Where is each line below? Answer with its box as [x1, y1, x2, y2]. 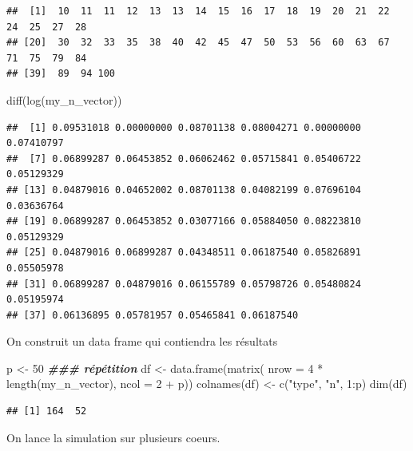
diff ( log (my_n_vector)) [6, 91, 122, 108]
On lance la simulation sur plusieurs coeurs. [6, 429, 220, 445]
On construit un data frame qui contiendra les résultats [6, 333, 278, 350]
